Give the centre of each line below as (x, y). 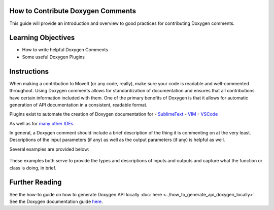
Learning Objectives (42, 38)
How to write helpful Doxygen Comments (65, 50)
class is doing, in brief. (33, 168)
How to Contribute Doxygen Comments (73, 11)
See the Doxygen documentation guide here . (56, 201)
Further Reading (36, 182)
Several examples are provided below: (49, 149)
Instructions (29, 71)
